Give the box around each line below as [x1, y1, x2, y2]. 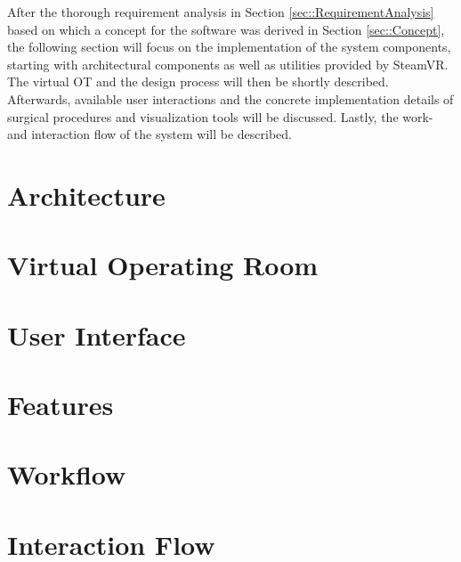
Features [7, 387, 114, 423]
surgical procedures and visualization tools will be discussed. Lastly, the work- [7, 107, 433, 126]
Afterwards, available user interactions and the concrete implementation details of [7, 89, 454, 108]
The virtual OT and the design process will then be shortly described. [7, 72, 389, 91]
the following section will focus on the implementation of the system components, [7, 37, 451, 56]
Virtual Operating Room [7, 247, 319, 283]
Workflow [7, 456, 126, 493]
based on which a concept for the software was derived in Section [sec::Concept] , [7, 20, 445, 38]
